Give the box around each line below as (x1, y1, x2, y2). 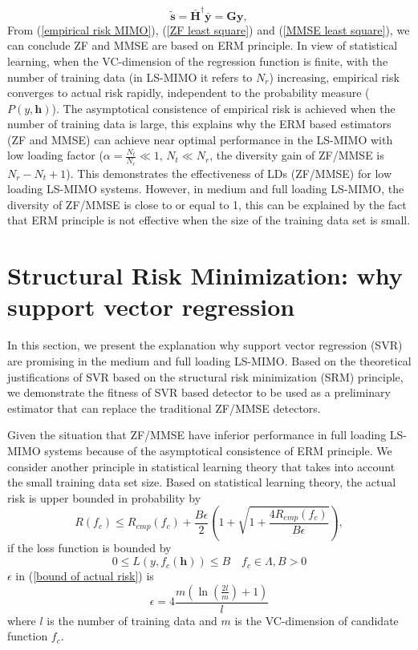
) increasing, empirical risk (269, 68, 400, 85)
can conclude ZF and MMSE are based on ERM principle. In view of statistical (7, 37, 398, 54)
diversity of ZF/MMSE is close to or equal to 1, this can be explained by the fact (7, 196, 407, 212)
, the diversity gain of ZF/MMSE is (209, 147, 384, 164)
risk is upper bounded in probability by (7, 489, 201, 506)
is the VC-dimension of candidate (234, 612, 399, 628)
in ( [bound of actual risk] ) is (15, 567, 154, 584)
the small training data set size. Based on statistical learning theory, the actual (7, 474, 396, 491)
